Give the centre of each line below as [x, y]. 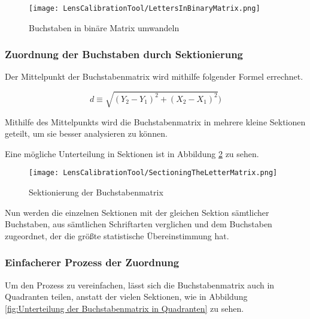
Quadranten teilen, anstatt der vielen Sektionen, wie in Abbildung [126, 297]
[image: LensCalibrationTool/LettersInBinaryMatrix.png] [145, 8]
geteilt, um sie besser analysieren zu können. [86, 133]
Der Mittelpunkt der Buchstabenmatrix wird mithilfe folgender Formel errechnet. [154, 76]
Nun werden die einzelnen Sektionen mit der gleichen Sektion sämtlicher [137, 212]
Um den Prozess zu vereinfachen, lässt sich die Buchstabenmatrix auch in [140, 285]
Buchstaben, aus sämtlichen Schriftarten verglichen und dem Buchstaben [139, 224]
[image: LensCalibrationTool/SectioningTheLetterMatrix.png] [153, 173]
